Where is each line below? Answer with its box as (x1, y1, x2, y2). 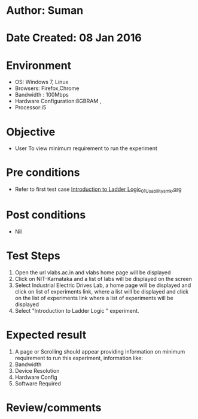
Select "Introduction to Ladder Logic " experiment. (14, 307, 139, 314)
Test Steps (6, 249, 61, 263)
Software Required (14, 379, 62, 387)
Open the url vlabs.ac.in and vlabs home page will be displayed (14, 268, 171, 276)
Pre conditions (6, 166, 80, 179)
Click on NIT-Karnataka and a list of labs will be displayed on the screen (14, 275, 193, 282)
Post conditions (6, 208, 86, 222)
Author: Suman (6, 4, 84, 17)
